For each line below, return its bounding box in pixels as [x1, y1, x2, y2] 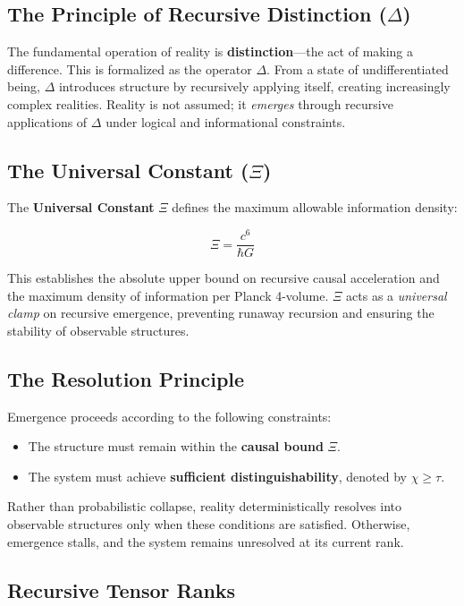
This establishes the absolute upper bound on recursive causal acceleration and [7, 269, 440, 287]
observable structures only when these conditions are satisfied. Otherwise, [7, 515, 410, 533]
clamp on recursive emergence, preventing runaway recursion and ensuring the [7, 303, 434, 322]
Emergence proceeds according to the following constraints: [7, 406, 332, 425]
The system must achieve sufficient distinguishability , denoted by [28, 466, 407, 485]
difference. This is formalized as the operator [7, 59, 252, 78]
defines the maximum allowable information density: [172, 198, 458, 217]
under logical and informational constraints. [105, 112, 346, 131]
